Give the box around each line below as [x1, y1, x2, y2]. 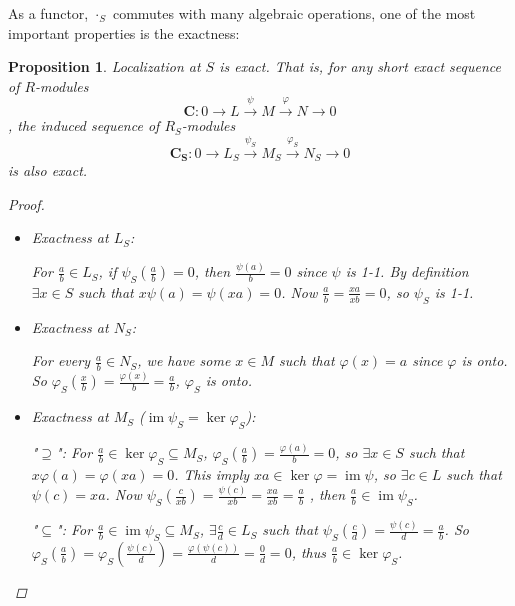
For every [31, 350, 90, 371]
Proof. [8, 193, 45, 214]
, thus [291, 541, 326, 562]
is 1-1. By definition [345, 261, 469, 282]
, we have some [137, 350, 231, 371]
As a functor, [8, 3, 89, 23]
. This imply [174, 464, 250, 485]
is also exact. [8, 159, 88, 180]
